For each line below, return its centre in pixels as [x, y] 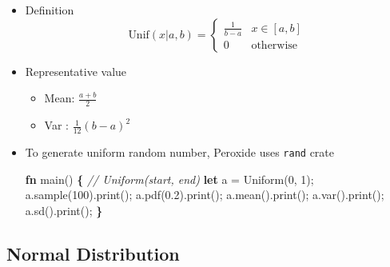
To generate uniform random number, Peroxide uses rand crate [180, 151]
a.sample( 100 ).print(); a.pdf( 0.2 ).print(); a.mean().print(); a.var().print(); [205, 195]
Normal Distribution [93, 253]
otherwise [275, 45]
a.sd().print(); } [64, 210]
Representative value [76, 71]
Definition [50, 10]
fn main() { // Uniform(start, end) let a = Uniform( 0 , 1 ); [169, 179]
